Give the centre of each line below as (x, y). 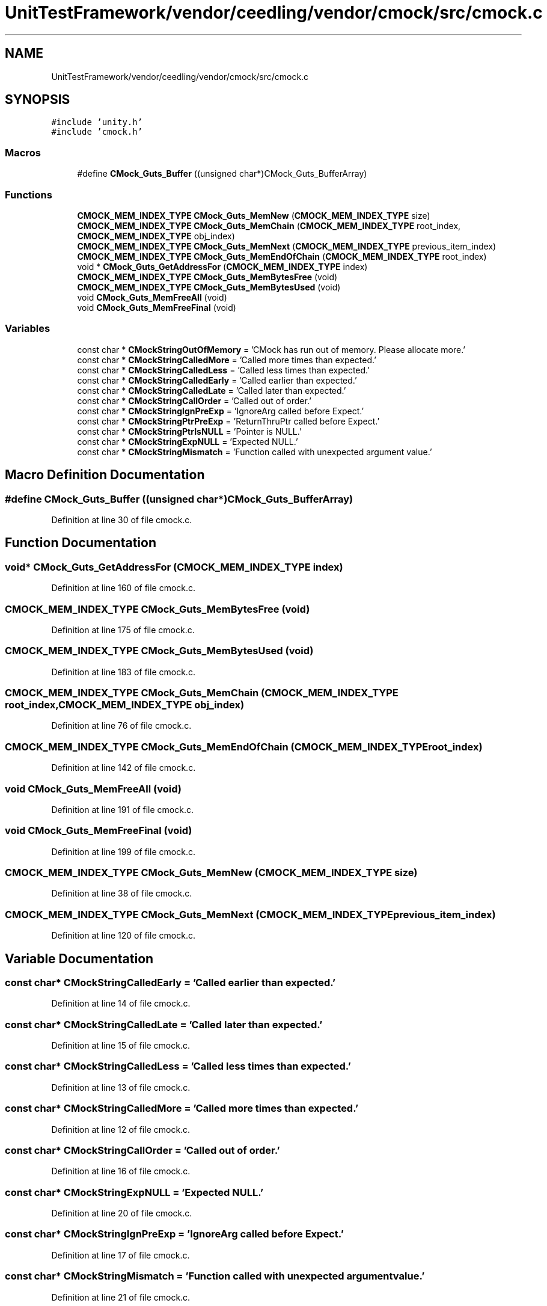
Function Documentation (81, 543)
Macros (23, 152)
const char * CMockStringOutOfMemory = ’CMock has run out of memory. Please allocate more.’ (271, 349)
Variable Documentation (79, 958)
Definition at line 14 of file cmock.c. (121, 1004)
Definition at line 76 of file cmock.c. (121, 726)
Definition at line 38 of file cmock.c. (122, 894)
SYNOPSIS (38, 100)
